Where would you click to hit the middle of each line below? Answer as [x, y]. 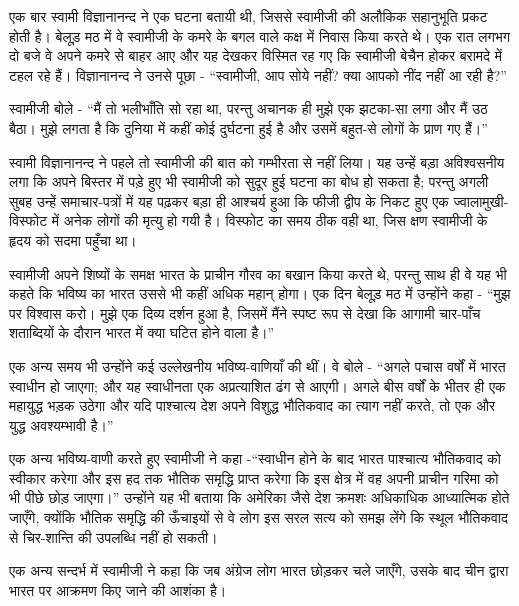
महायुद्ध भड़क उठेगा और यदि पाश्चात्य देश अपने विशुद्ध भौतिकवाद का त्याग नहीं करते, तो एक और [252, 405]
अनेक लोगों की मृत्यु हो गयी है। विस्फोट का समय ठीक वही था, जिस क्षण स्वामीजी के [275, 220]
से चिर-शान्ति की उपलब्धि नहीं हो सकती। [113, 536]
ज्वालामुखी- [481, 200]
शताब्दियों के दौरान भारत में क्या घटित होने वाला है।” [142, 332]
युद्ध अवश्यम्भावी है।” [61, 424]
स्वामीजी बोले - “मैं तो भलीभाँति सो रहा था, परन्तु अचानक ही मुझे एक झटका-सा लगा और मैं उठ [248, 108]
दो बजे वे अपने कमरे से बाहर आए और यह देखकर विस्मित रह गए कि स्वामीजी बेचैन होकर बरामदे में [256, 55]
